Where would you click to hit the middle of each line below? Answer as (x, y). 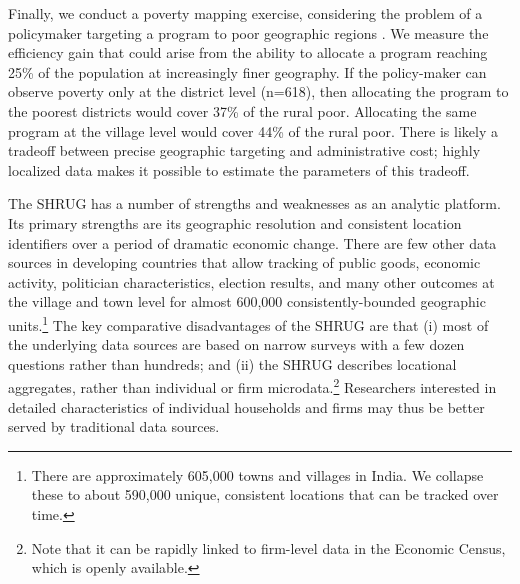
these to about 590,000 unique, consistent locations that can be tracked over (265, 494)
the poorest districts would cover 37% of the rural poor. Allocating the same (242, 110)
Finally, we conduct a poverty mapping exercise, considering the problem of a (245, 13)
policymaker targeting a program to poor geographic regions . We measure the (248, 32)
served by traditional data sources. (114, 426)
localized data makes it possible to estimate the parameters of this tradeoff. (239, 169)
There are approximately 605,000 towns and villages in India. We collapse (257, 474)
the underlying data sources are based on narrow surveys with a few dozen (236, 344)
